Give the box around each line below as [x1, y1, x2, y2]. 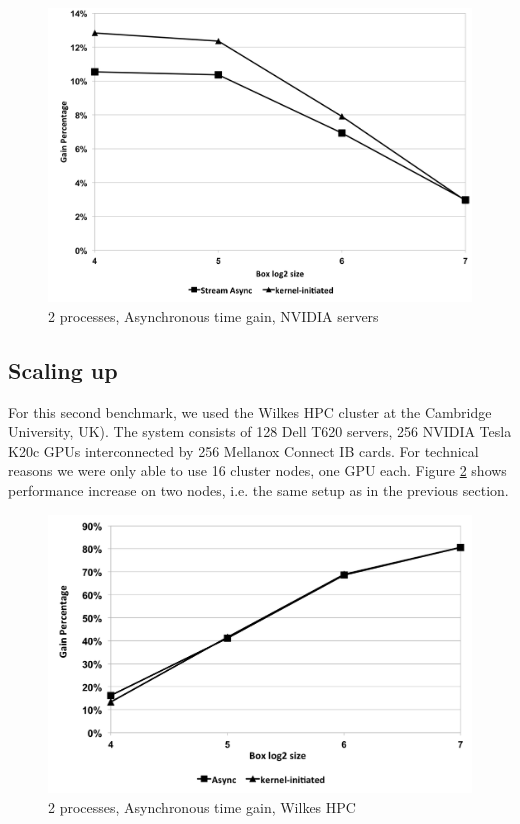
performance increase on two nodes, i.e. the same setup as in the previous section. [8, 480, 509, 501]
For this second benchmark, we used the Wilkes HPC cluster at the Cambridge [8, 401, 492, 422]
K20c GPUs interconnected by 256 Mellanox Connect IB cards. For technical [8, 440, 479, 461]
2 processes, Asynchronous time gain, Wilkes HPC [48, 796, 356, 817]
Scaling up [8, 354, 118, 385]
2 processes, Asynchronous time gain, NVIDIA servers [48, 305, 379, 326]
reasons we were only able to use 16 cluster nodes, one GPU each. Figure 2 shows [8, 460, 507, 481]
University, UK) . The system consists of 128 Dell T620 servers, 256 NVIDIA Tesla [8, 421, 512, 442]
